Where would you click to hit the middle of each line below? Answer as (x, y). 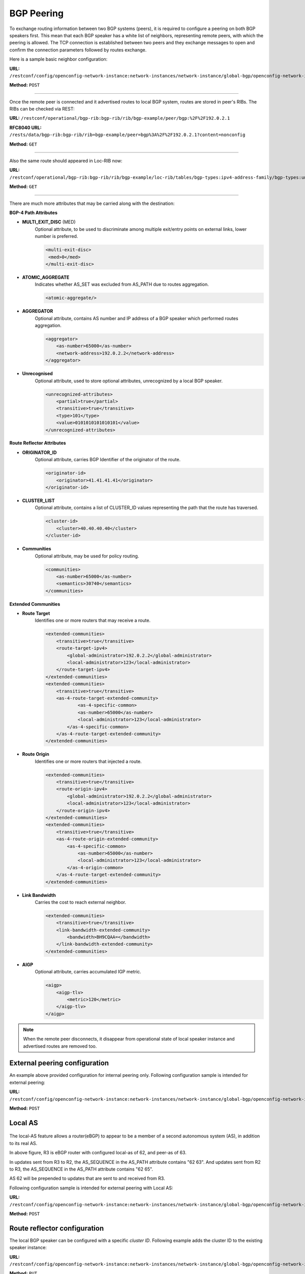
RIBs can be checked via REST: (42, 109)
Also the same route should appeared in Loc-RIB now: (66, 161)
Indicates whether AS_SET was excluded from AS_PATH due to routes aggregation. (122, 284)
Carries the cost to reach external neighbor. (81, 902)
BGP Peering (36, 13)
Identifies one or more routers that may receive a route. (93, 620)
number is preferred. (56, 236)
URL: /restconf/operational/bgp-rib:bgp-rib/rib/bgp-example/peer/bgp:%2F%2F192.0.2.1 (120, 118)
